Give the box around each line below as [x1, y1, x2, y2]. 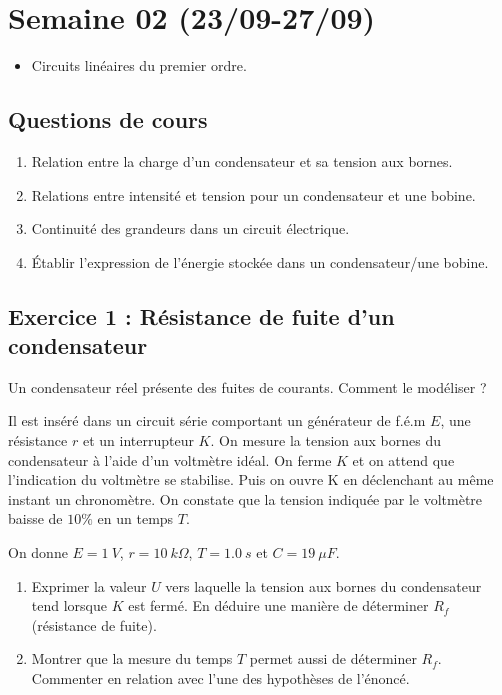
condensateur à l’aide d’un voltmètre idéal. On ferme [8, 449, 332, 470]
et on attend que [352, 449, 455, 470]
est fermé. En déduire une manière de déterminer [128, 595, 429, 616]
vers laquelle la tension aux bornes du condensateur [165, 575, 482, 596]
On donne [8, 542, 68, 563]
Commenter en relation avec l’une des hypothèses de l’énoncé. [31, 668, 410, 689]
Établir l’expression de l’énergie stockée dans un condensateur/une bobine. [31, 251, 489, 272]
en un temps [97, 508, 174, 529]
